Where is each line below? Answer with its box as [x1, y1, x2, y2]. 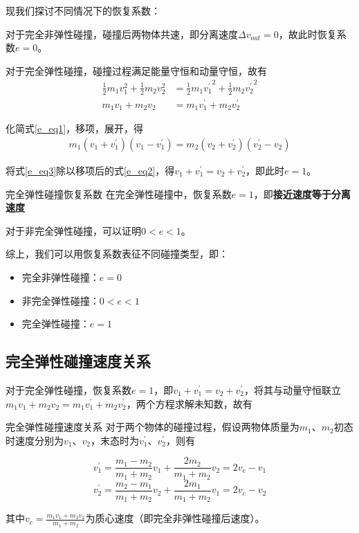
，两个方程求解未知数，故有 [126, 396, 252, 410]
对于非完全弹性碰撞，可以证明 [6, 223, 141, 237]
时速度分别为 [6, 433, 64, 447]
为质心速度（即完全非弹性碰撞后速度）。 [85, 511, 265, 525]
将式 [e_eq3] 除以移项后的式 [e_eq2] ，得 [6, 163, 175, 177]
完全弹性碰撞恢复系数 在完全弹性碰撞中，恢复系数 [6, 186, 232, 201]
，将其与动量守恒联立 [244, 382, 342, 397]
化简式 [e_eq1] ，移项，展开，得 [6, 121, 144, 136]
